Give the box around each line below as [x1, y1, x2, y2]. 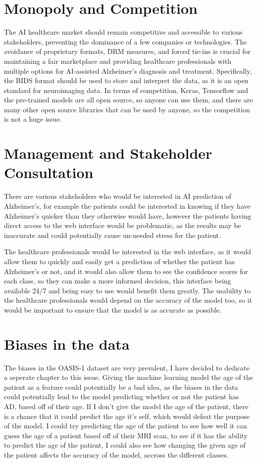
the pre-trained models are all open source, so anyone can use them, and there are [4, 94, 253, 105]
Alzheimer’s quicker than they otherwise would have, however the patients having [4, 210, 252, 221]
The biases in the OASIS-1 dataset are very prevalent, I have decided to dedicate [4, 362, 250, 372]
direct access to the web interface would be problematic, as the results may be [4, 220, 241, 231]
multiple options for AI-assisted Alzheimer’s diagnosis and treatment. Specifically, [4, 65, 252, 76]
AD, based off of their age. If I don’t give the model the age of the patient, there [4, 401, 249, 411]
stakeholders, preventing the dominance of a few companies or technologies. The [4, 36, 247, 46]
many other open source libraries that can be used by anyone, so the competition [4, 104, 250, 114]
